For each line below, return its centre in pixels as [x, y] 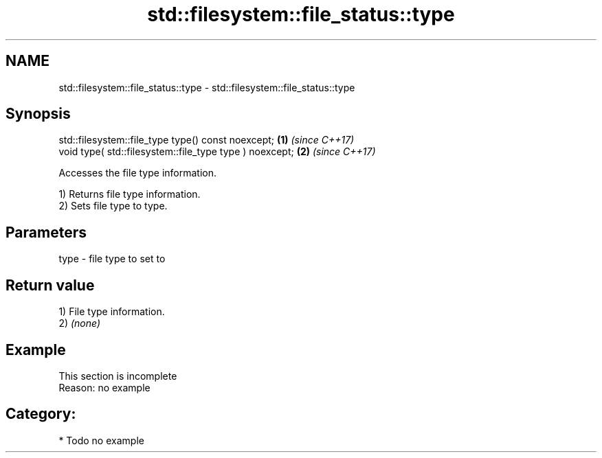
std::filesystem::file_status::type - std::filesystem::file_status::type [207, 87]
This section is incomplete [118, 376]
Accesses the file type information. [138, 173]
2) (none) [80, 323]
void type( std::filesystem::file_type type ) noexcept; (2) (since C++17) [217, 152]
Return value [50, 285]
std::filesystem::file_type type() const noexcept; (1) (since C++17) [207, 140]
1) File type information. [112, 312]
